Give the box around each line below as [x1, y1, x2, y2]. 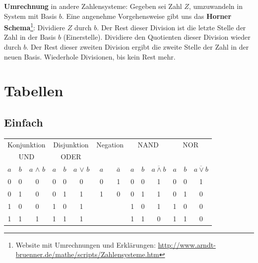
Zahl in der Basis [4, 32, 56, 42]
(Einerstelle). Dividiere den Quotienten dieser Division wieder [63, 32, 251, 42]
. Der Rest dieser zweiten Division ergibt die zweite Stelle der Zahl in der [26, 42, 249, 52]
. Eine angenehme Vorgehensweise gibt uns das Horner [62, 10, 232, 21]
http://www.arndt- [158, 239, 216, 250]
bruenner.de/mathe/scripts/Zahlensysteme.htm [15, 249, 159, 260]
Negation [96, 139, 124, 149]
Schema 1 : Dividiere [4, 21, 65, 32]
